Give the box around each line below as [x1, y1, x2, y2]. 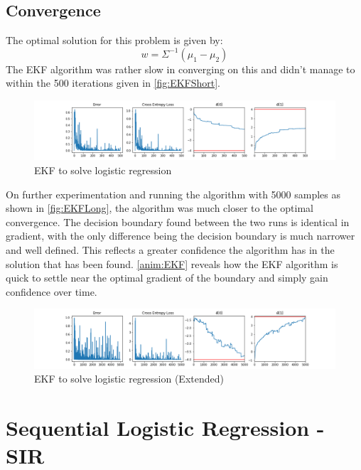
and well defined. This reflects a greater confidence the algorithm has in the [6, 242, 335, 257]
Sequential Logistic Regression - [6, 413, 325, 442]
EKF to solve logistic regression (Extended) [34, 371, 224, 386]
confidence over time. [6, 284, 97, 299]
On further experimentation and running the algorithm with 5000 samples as [6, 186, 341, 201]
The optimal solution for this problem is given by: [6, 33, 223, 48]
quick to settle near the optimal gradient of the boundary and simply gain [6, 270, 328, 285]
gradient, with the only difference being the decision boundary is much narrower [6, 228, 355, 243]
